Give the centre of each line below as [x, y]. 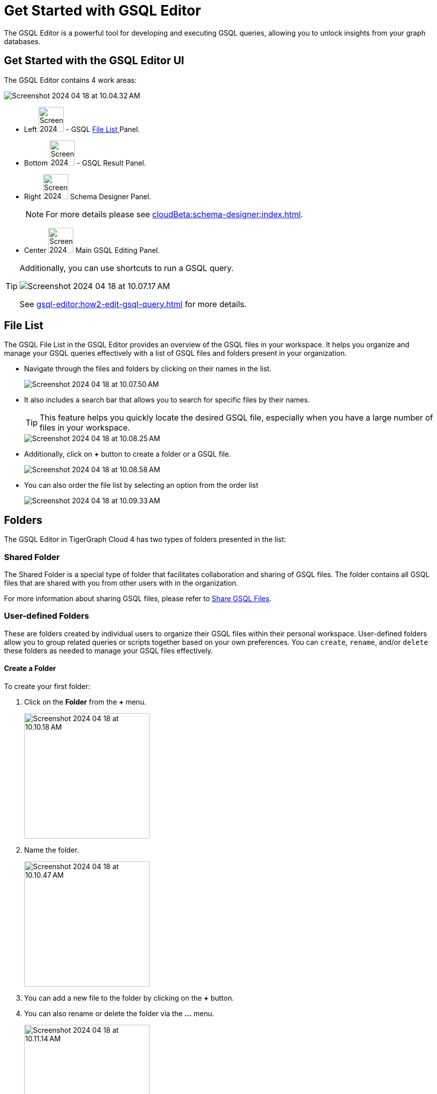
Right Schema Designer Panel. [88, 196]
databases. [22, 41]
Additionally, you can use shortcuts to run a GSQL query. [127, 268]
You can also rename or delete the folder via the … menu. [119, 1013]
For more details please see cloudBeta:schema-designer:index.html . [174, 214]
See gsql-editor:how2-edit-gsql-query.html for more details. [133, 304]
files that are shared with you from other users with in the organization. [121, 583]
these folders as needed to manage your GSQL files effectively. [109, 650]
